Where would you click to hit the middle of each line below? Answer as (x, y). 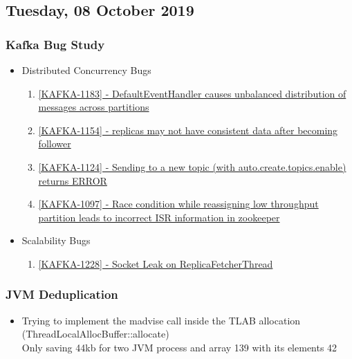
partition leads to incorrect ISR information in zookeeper (159, 217)
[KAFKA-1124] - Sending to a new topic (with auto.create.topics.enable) (192, 166)
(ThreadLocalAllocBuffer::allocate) (95, 334)
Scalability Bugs (56, 240)
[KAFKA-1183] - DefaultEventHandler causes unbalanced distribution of (192, 93)
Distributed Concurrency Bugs (86, 70)
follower (55, 144)
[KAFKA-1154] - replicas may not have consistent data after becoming (188, 130)
